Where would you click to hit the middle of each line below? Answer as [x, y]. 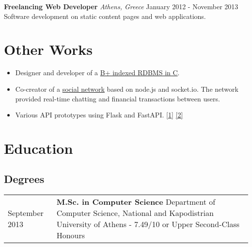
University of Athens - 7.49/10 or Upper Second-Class [148, 224]
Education [39, 148]
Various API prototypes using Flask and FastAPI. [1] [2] [99, 115]
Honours [71, 235]
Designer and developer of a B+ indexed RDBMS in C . [97, 73]
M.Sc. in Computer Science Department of [136, 202]
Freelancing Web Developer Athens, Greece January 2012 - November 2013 [121, 6]
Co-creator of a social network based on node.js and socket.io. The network [127, 89]
